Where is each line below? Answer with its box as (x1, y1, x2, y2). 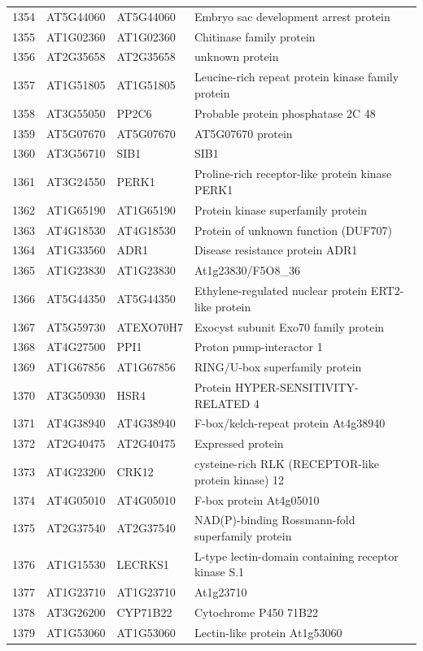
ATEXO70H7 (116, 318, 183, 335)
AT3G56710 (46, 145, 106, 162)
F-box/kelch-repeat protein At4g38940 (194, 414, 386, 432)
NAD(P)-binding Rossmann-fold (194, 511, 355, 528)
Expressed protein (194, 435, 284, 452)
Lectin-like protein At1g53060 (194, 624, 342, 640)
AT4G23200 (46, 462, 106, 480)
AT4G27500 (46, 338, 106, 355)
